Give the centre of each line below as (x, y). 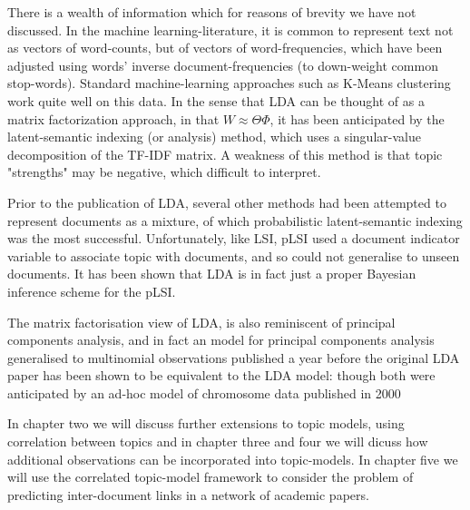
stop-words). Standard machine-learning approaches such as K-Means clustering (229, 83)
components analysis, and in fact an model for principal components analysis (221, 340)
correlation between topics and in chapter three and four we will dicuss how (218, 441)
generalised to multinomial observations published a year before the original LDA (234, 357)
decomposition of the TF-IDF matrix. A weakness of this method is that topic (225, 154)
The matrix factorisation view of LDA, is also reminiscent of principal (201, 322)
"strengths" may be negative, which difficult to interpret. (164, 172)
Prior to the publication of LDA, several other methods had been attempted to (227, 202)
